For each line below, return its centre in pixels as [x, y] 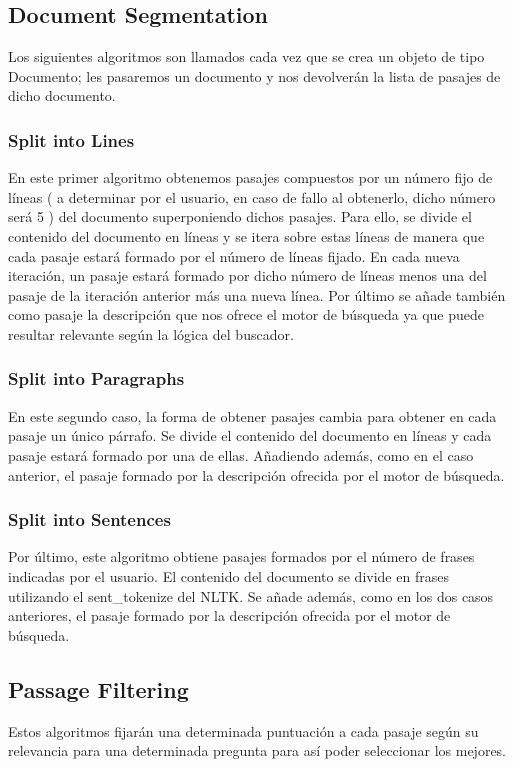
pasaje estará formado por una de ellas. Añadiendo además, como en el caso [241, 454]
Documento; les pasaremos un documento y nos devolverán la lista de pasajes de [254, 75]
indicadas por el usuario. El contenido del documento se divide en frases [228, 575]
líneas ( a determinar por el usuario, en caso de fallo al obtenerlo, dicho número [252, 196]
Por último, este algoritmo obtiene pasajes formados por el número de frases [241, 556]
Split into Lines [71, 139]
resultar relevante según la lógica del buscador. [151, 333]
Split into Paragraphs [96, 378]
